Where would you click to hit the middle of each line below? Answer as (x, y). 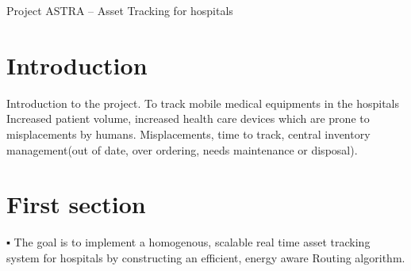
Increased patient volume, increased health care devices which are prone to (188, 118)
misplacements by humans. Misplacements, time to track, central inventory (188, 134)
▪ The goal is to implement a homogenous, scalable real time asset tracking (188, 242)
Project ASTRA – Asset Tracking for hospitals (120, 10)
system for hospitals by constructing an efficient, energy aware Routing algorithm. (206, 257)
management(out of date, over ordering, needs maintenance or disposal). (182, 149)
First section (76, 204)
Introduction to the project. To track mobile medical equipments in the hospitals (203, 103)
